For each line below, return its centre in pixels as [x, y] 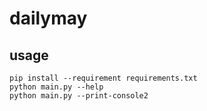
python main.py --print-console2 [79, 96]
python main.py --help [56, 87]
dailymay [48, 18]
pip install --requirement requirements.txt [103, 78]
